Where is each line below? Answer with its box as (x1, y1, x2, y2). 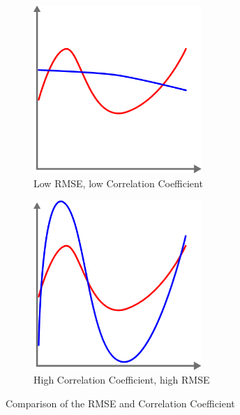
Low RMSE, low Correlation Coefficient (33, 176, 203, 191)
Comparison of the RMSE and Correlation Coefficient (6, 396, 235, 411)
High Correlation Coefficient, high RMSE (33, 372, 210, 387)
